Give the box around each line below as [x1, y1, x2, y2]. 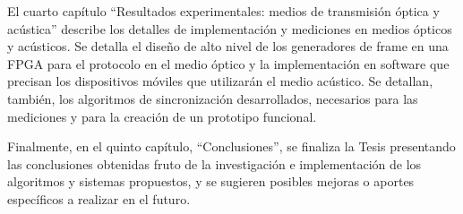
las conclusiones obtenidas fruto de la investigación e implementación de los [7, 154, 422, 173]
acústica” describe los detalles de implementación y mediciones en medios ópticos [7, 19, 452, 38]
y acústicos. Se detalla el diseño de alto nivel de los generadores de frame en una [7, 37, 449, 56]
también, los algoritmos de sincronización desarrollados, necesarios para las [7, 89, 418, 107]
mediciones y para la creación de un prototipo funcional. [7, 107, 317, 125]
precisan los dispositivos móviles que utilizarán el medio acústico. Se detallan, [7, 72, 433, 90]
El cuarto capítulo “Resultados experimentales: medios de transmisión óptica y [7, 2, 440, 20]
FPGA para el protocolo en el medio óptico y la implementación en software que [7, 54, 450, 73]
